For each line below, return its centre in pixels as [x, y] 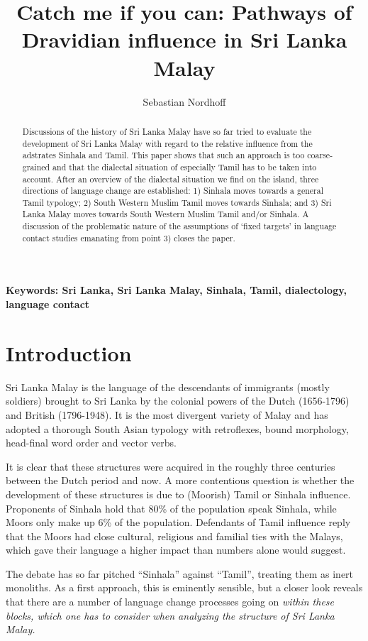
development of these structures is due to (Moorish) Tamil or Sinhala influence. [178, 494]
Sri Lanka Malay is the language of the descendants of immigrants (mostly [168, 387]
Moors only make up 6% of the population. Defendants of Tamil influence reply [178, 522]
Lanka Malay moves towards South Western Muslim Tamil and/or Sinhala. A [166, 214]
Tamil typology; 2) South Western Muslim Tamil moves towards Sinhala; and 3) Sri [177, 202]
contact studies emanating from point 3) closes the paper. [129, 237]
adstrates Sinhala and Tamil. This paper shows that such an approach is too [163, 155]
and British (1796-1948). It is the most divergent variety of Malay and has [167, 414]
